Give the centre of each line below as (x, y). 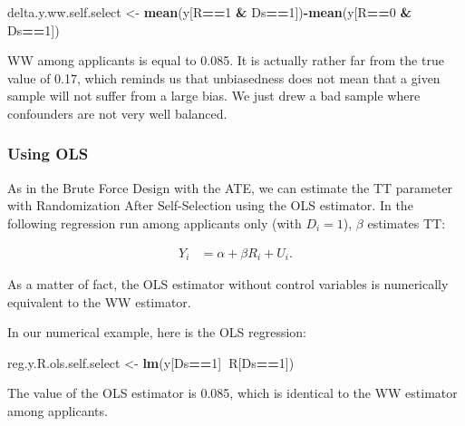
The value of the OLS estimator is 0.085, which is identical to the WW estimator (232, 393)
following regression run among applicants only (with (155, 223)
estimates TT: (407, 223)
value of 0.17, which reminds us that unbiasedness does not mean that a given (224, 77)
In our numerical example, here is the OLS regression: (157, 332)
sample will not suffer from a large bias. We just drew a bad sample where (214, 96)
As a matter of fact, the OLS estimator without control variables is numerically (228, 284)
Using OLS (48, 154)
